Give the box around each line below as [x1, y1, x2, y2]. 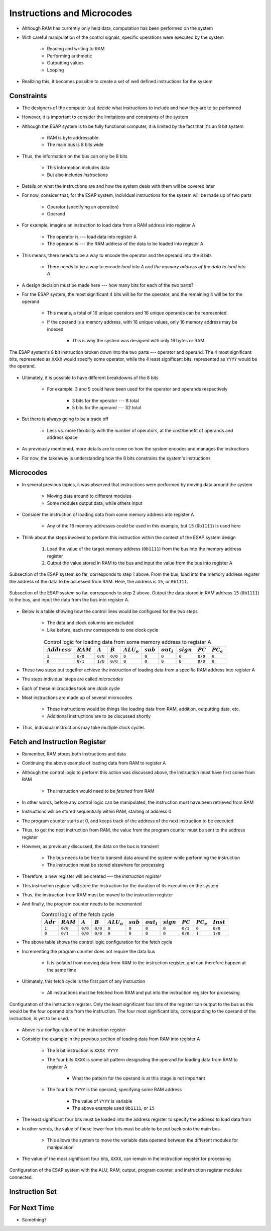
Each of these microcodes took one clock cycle [22, 685, 120, 691]
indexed [47, 326, 64, 332]
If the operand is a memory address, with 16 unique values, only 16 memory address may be [47, 319, 238, 325]
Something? [22, 1216, 47, 1222]
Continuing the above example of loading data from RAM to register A [22, 760, 166, 766]
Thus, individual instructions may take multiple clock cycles [22, 725, 145, 731]
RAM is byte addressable [47, 134, 99, 140]
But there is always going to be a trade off [22, 416, 109, 422]
